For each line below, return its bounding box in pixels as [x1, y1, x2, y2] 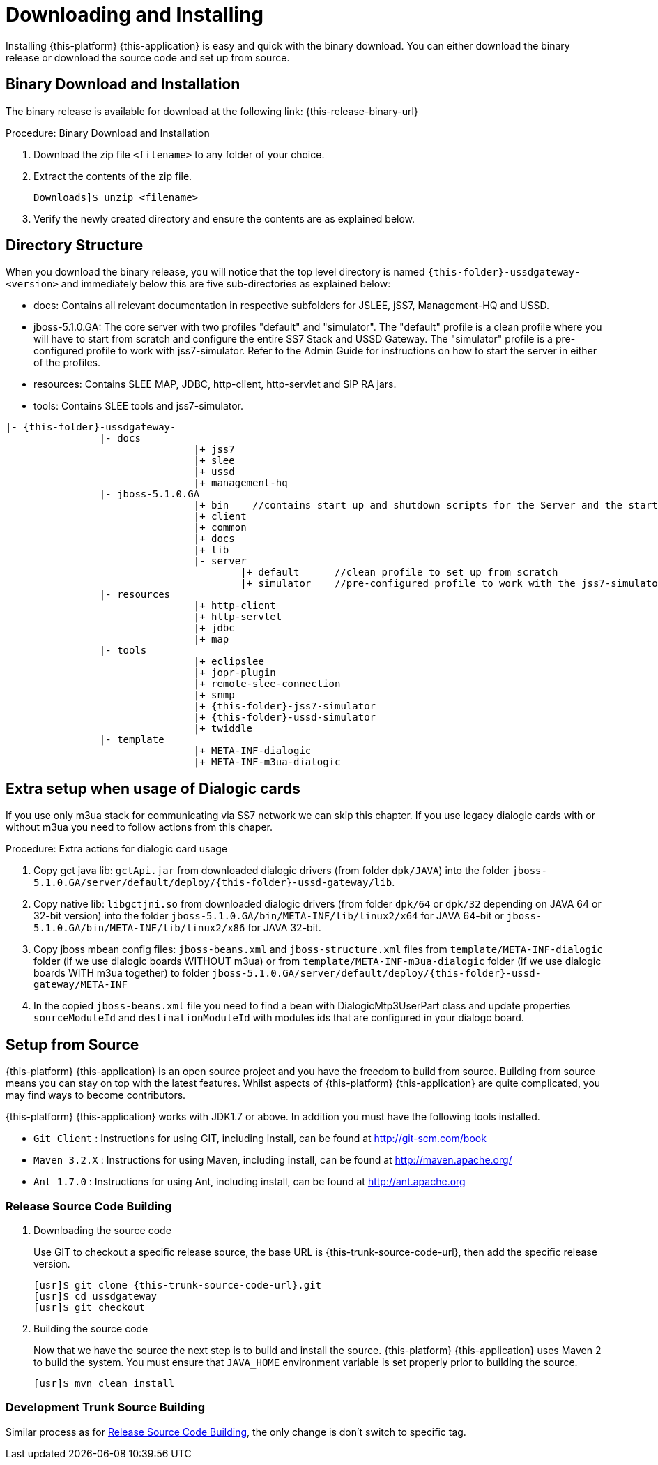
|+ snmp [193, 689, 235, 701]
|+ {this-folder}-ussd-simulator [193, 712, 376, 723]
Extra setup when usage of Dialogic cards [6, 779, 300, 797]
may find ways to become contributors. [6, 1089, 186, 1102]
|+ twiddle [193, 723, 253, 735]
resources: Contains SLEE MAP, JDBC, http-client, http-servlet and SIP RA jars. [33, 378, 397, 391]
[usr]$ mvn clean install [33, 1377, 175, 1389]
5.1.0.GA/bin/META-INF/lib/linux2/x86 [33, 922, 245, 934]
